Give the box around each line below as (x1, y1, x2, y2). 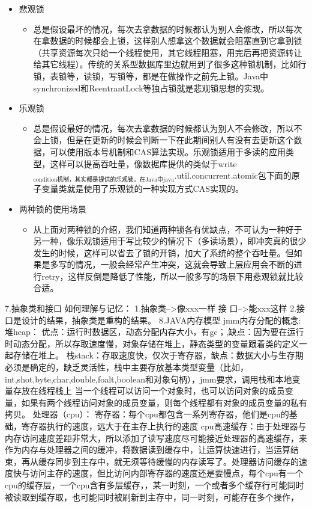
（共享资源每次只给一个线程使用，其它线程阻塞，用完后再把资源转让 (33, 46, 302, 58)
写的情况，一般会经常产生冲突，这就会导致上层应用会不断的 (58, 258, 294, 271)
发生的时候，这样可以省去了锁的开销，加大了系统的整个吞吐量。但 (33, 246, 294, 259)
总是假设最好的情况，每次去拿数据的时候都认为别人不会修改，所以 (33, 121, 294, 134)
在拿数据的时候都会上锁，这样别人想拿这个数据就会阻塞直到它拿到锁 (33, 34, 302, 47)
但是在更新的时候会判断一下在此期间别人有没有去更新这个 (67, 134, 294, 146)
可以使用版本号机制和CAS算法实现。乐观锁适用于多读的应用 (50, 145, 286, 158)
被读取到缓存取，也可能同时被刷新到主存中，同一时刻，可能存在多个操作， (5, 490, 299, 503)
